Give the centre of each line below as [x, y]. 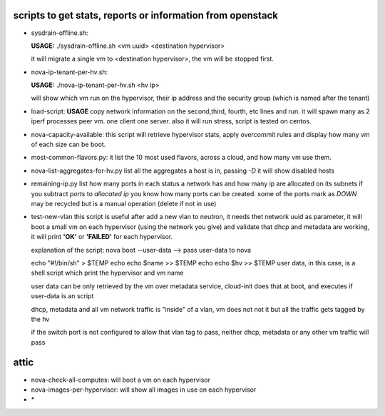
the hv [40, 319]
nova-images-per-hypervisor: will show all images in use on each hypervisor [144, 390]
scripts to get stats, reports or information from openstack [145, 15]
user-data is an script [62, 296]
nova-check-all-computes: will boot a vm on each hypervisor [120, 380]
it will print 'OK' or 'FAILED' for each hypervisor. [102, 237]
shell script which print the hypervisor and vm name [107, 273]
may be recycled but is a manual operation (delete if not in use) [124, 203]
